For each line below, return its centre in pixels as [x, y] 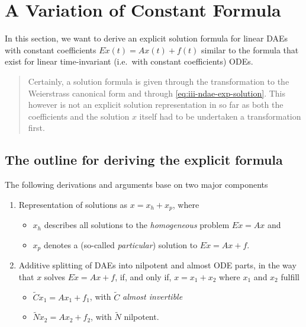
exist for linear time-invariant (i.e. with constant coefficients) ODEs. [129, 61]
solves [54, 276]
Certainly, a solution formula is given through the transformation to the [159, 81]
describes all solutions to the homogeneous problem [137, 225]
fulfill [290, 276]
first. [36, 128]
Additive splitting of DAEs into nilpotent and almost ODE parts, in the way [157, 265]
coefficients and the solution [79, 116]
